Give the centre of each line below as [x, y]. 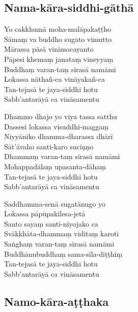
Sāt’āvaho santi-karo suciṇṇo [49, 146]
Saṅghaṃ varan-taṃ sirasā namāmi [59, 244]
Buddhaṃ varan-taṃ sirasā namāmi [60, 69]
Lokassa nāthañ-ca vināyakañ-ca [54, 79]
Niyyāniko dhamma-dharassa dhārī [59, 136]
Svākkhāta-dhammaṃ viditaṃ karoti [62, 233]
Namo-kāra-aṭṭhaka [57, 301]
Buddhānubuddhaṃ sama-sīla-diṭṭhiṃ [63, 253]
